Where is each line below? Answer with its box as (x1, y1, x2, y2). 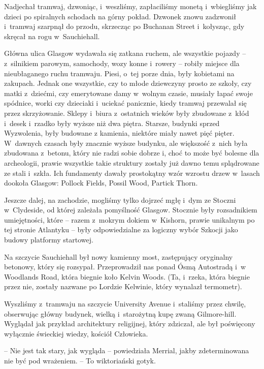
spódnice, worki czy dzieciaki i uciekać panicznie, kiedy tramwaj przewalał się (4, 98, 247, 108)
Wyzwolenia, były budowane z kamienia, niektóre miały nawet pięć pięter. (4, 128, 235, 138)
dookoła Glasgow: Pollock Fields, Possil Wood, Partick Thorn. (4, 177, 198, 188)
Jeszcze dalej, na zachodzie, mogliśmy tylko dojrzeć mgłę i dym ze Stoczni (4, 194, 236, 205)
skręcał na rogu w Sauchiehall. (4, 30, 100, 41)
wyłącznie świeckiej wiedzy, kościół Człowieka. (4, 328, 148, 339)
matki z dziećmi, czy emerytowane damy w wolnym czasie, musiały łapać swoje (4, 87, 253, 98)
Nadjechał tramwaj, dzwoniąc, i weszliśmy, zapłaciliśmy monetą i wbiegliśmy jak (4, 1, 257, 11)
